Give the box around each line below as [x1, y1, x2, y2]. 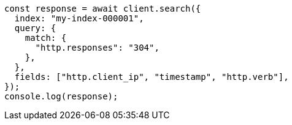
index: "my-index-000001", [14, 13, 144, 23]
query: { [14, 23, 56, 33]
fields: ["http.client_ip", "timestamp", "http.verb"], [14, 72, 289, 82]
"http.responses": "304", [35, 43, 159, 52]
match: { [25, 33, 67, 43]
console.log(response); [4, 91, 118, 101]
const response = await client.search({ [4, 4, 201, 13]
